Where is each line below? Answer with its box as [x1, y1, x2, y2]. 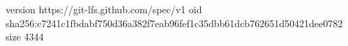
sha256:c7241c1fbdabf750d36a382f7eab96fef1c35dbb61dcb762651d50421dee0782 [6, 15, 343, 30]
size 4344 [6, 29, 44, 44]
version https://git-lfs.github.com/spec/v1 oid [6, 2, 202, 16]
